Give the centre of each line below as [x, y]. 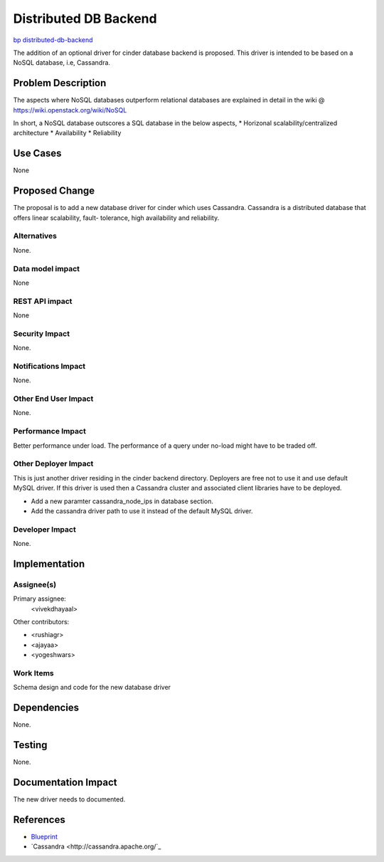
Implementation [49, 563]
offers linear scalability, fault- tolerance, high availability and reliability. [116, 218]
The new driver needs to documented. [69, 799]
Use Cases [37, 153]
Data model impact [47, 268]
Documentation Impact [65, 782]
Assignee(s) [35, 584]
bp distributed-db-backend [53, 40]
